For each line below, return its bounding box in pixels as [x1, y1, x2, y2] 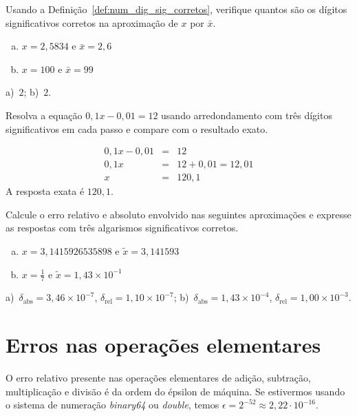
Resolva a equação [6, 107, 83, 122]
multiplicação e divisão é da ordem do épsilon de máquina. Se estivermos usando [6, 384, 345, 398]
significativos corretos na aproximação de [6, 15, 178, 30]
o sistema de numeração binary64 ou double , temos [6, 397, 219, 412]
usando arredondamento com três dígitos [161, 107, 332, 122]
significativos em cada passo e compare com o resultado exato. [6, 121, 268, 136]
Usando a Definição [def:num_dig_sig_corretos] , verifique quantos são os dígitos [6, 2, 347, 16]
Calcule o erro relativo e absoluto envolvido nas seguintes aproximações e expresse [6, 207, 351, 221]
